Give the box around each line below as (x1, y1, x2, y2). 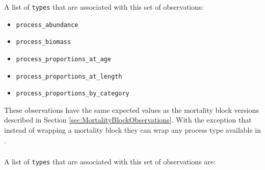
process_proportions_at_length (16, 72, 122, 80)
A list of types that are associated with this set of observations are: (4, 156, 216, 167)
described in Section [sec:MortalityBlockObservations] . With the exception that (4, 114, 252, 125)
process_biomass (16, 38, 71, 46)
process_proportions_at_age (16, 55, 111, 63)
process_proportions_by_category (16, 90, 129, 98)
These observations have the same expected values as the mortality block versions (4, 104, 259, 115)
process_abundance (16, 21, 78, 29)
